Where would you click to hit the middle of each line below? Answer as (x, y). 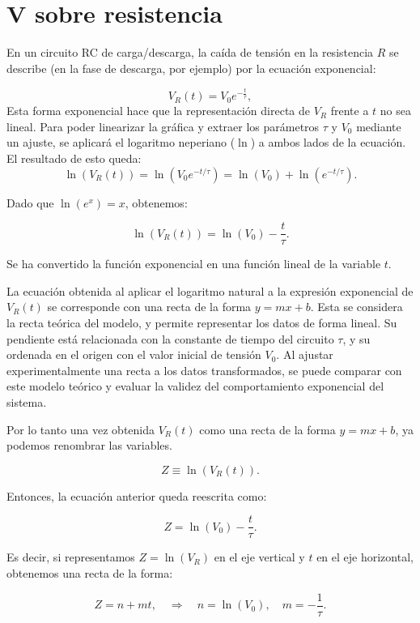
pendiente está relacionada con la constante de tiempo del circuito (170, 338)
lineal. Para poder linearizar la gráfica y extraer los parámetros (163, 126)
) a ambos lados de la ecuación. (328, 142)
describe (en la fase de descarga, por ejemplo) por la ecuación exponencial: (191, 68)
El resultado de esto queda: (74, 158)
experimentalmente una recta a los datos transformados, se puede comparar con (204, 370)
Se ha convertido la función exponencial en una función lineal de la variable (194, 264)
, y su (356, 338)
